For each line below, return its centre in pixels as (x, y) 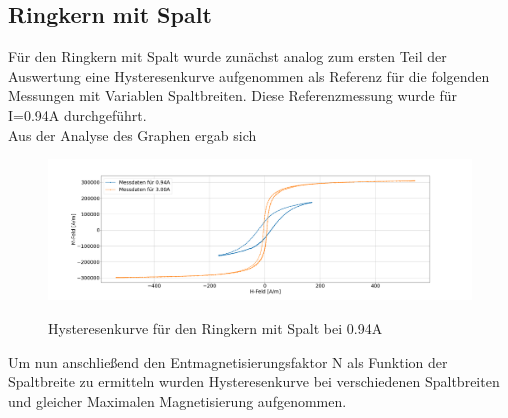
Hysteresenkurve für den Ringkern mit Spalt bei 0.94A (215, 327)
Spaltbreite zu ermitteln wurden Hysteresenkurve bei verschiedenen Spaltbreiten (254, 381)
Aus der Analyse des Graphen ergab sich (132, 134)
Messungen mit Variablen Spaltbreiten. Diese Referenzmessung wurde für (232, 95)
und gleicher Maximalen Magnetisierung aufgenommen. (177, 400)
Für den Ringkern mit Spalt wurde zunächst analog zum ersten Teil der (227, 56)
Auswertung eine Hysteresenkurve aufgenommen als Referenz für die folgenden (249, 75)
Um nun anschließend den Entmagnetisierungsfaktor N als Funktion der (228, 361)
